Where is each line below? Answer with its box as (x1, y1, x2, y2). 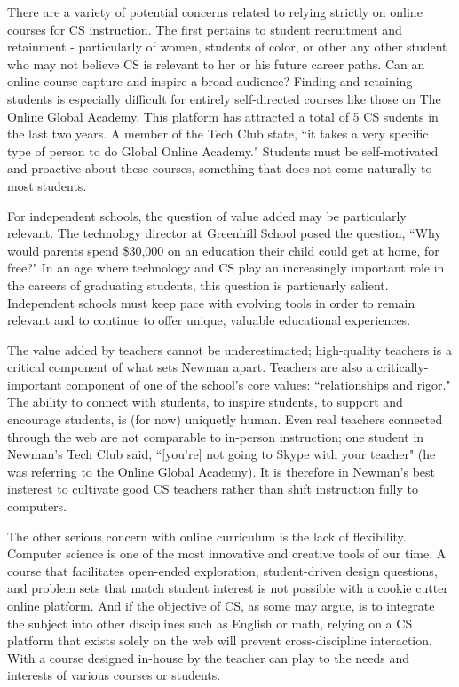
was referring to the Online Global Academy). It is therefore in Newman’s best (7, 462, 436, 480)
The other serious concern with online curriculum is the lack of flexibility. (7, 526, 407, 545)
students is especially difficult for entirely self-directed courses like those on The (7, 89, 441, 107)
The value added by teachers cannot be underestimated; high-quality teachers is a (7, 340, 452, 359)
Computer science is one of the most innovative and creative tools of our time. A (7, 544, 447, 563)
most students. (7, 176, 87, 194)
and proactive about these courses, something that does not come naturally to (7, 159, 432, 178)
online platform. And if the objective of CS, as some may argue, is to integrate (7, 596, 435, 614)
